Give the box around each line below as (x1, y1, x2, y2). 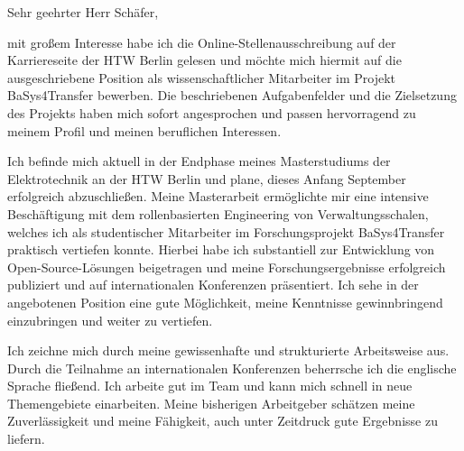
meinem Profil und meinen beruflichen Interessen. (7, 121, 282, 140)
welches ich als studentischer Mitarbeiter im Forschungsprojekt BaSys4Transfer (7, 222, 445, 241)
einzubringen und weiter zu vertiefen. (7, 310, 213, 329)
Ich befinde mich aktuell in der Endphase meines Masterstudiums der (7, 152, 391, 170)
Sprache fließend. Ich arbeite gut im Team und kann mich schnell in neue (7, 376, 413, 395)
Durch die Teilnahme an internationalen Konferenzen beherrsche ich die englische (7, 358, 457, 377)
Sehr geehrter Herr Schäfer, (7, 3, 159, 21)
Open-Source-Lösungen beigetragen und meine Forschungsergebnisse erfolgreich (7, 257, 446, 276)
